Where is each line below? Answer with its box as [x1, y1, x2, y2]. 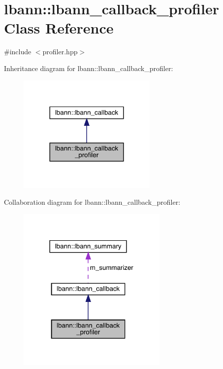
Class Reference [4, 18, 114, 38]
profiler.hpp [42, 46, 78, 57]
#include [4, 46, 32, 57]
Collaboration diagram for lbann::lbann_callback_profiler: [4, 196, 181, 207]
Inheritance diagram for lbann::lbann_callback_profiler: [4, 63, 173, 73]
